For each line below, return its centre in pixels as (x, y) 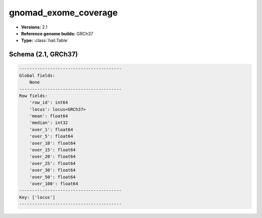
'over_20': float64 (53, 157)
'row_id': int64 (49, 102)
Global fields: (37, 75)
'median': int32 (49, 123)
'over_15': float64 (53, 150)
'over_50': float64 (53, 177)
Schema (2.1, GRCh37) (43, 54)
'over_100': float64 (54, 183)
